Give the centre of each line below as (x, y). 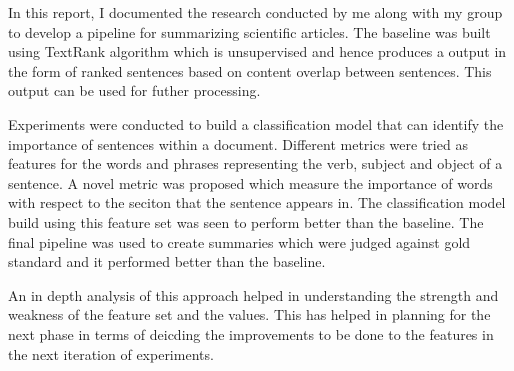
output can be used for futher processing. (134, 90)
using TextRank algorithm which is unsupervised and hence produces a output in (257, 51)
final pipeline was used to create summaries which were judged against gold (239, 241)
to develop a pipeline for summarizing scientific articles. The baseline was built (249, 31)
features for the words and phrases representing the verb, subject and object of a (255, 163)
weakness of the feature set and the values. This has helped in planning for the (249, 314)
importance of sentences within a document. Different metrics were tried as (238, 143)
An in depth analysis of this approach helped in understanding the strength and (253, 294)
